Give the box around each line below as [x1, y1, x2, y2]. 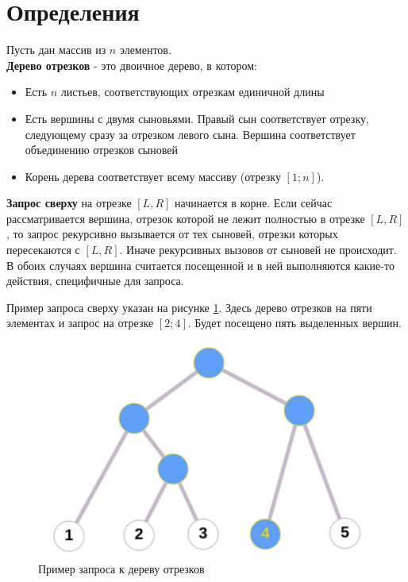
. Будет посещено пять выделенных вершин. [187, 314, 402, 331]
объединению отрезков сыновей [25, 141, 178, 158]
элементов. [119, 41, 171, 58]
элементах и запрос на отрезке [6, 314, 154, 331]
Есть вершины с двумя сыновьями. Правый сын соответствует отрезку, [25, 110, 369, 126]
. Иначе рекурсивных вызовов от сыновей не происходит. [119, 241, 397, 258]
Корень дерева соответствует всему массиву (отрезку [25, 168, 281, 184]
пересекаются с [6, 241, 80, 258]
